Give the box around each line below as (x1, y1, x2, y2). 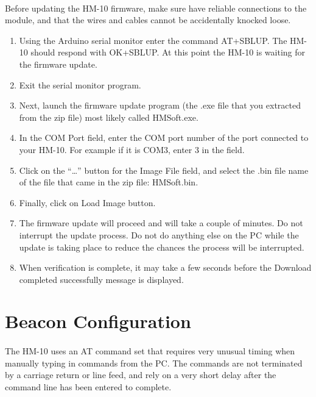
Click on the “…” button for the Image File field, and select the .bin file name (19, 163, 309, 176)
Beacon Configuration (5, 309, 191, 334)
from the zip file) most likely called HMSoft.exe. (19, 110, 198, 123)
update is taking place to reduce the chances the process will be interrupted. (19, 240, 304, 253)
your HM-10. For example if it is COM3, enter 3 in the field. (19, 143, 245, 156)
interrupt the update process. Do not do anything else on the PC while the (19, 228, 299, 241)
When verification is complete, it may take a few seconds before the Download (19, 261, 312, 274)
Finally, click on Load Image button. (19, 196, 156, 209)
